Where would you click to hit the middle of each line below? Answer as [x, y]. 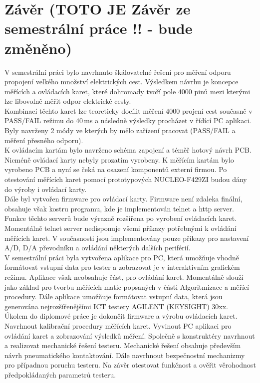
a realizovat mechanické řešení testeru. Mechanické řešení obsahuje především [123, 345]
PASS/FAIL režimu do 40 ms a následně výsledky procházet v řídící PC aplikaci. [128, 120]
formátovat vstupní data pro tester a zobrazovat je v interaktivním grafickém [122, 267]
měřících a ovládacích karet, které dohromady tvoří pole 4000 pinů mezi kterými [128, 91]
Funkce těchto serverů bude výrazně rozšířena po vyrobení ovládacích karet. [121, 218]
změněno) [38, 48]
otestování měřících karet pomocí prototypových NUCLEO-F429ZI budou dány [126, 179]
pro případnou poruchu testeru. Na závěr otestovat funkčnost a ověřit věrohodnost [130, 365]
